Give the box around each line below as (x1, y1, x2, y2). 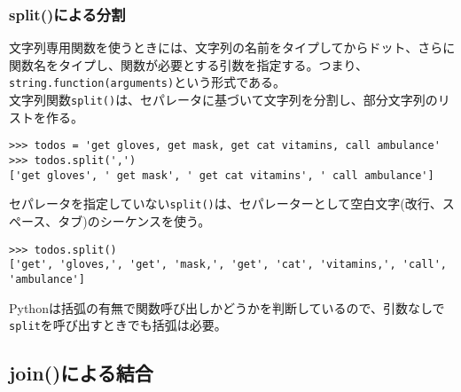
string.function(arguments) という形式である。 (9, 73, 286, 91)
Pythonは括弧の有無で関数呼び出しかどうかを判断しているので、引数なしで (9, 298, 445, 317)
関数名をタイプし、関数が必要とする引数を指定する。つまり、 (9, 55, 369, 74)
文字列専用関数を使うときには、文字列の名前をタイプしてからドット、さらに (9, 38, 456, 57)
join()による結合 (9, 359, 153, 387)
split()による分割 (9, 3, 126, 25)
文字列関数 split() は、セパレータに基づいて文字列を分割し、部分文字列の (9, 90, 438, 109)
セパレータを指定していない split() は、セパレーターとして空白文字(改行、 (9, 194, 442, 213)
